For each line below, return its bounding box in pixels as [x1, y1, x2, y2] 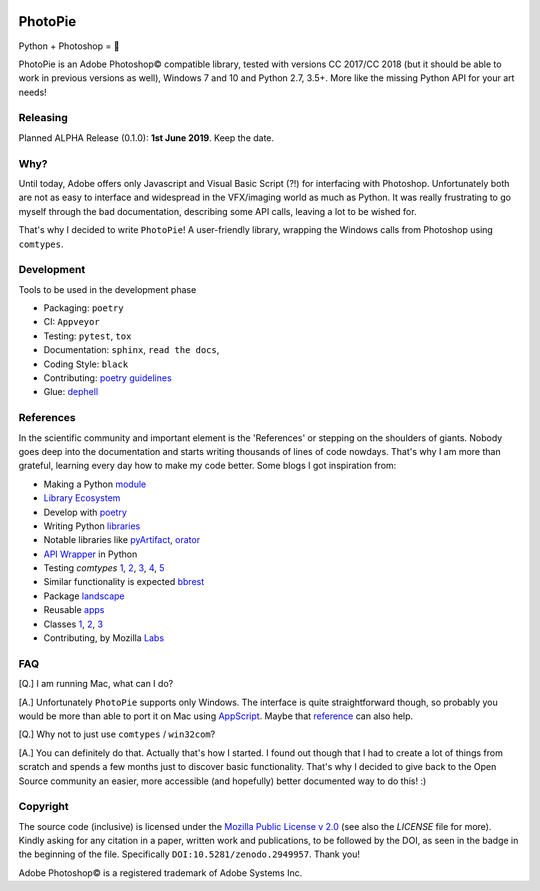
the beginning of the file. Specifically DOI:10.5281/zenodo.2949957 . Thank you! [18, 848, 360, 860]
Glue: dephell [43, 386, 99, 398]
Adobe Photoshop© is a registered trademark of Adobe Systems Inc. [18, 866, 303, 879]
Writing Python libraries [43, 520, 141, 532]
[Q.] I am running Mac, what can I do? [18, 678, 174, 690]
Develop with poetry [43, 506, 127, 518]
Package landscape [43, 590, 125, 602]
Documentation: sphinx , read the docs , [43, 344, 220, 356]
